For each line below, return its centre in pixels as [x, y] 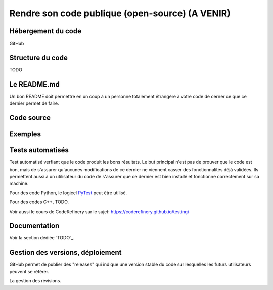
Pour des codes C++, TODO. [39, 202]
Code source [30, 118]
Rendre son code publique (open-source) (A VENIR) [120, 13]
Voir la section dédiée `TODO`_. [42, 238]
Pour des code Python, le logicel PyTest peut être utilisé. [68, 193]
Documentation [34, 226]
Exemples [25, 134]
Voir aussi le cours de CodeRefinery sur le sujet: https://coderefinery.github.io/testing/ [99, 211]
